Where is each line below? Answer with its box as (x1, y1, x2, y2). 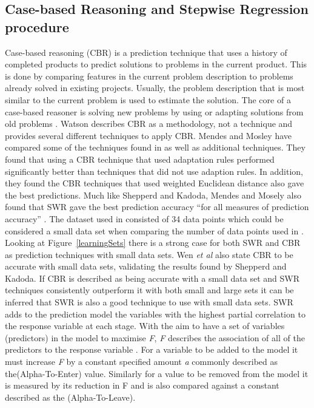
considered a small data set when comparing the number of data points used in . (5, 224, 304, 237)
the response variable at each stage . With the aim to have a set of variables (5, 319, 285, 332)
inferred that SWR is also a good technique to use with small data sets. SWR (5, 296, 293, 308)
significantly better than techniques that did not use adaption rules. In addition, (5, 165, 304, 177)
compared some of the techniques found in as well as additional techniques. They (5, 141, 306, 154)
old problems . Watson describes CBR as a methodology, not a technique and (5, 117, 293, 130)
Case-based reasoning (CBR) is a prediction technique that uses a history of (5, 46, 287, 58)
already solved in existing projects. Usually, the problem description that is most (5, 81, 305, 94)
